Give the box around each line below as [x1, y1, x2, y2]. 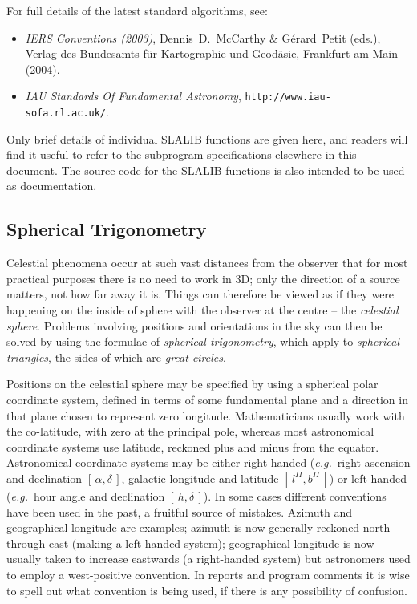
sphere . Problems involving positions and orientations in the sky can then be [6, 317, 383, 334]
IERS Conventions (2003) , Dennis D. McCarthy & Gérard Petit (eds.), [25, 29, 381, 46]
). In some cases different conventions [203, 487, 387, 504]
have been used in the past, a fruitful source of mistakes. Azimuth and [6, 503, 352, 520]
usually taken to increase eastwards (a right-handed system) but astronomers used [6, 550, 411, 567]
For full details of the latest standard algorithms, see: [6, 2, 268, 18]
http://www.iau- [245, 91, 331, 103]
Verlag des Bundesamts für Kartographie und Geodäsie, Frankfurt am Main [25, 45, 399, 62]
